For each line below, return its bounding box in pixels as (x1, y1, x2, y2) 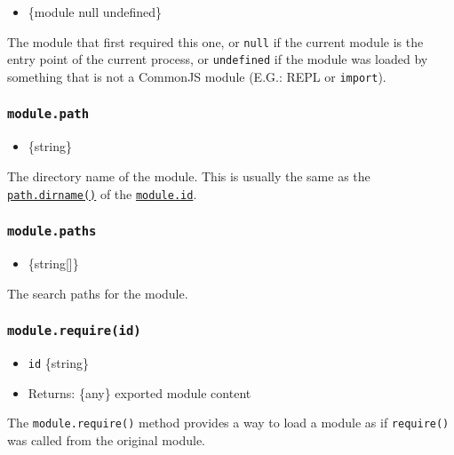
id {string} (28, 353, 89, 371)
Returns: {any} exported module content (28, 383, 251, 402)
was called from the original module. (7, 430, 205, 449)
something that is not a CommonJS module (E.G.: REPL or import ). (7, 67, 386, 85)
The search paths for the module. (7, 283, 188, 302)
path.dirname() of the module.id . (7, 184, 197, 203)
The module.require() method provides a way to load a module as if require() (7, 413, 450, 432)
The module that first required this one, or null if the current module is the (7, 32, 424, 51)
